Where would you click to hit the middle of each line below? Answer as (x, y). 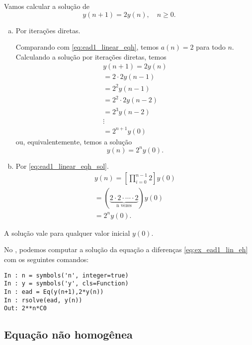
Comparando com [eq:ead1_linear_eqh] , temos (87, 47)
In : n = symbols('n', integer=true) (66, 275)
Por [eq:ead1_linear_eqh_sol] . (62, 166)
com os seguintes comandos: (46, 259)
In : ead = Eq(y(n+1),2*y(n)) (54, 292)
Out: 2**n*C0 (25, 309)
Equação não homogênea (68, 334)
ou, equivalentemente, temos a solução (74, 141)
